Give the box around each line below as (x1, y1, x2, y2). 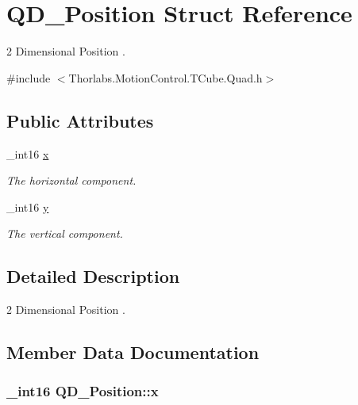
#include (6, 69, 51, 86)
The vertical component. (6, 225, 123, 242)
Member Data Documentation (6, 340, 260, 365)
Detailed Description (6, 264, 180, 288)
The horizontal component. (6, 172, 137, 189)
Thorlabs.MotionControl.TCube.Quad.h (68, 69, 263, 86)
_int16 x (6, 145, 49, 162)
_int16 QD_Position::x (6, 381, 159, 401)
